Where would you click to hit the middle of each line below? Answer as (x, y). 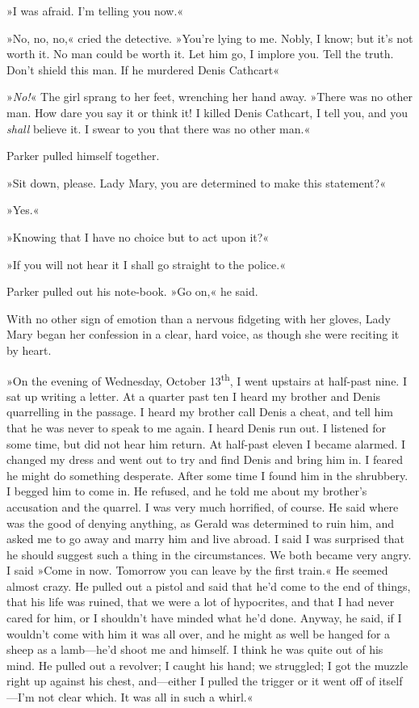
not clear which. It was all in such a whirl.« (146, 697)
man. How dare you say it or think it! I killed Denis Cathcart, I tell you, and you (207, 112)
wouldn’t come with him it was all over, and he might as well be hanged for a (199, 633)
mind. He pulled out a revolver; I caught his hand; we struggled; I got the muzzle (207, 665)
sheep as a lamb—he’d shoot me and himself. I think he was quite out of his (195, 649)
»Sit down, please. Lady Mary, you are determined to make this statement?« (196, 182)
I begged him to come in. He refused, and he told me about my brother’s (187, 491)
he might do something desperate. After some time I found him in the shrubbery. (207, 475)
